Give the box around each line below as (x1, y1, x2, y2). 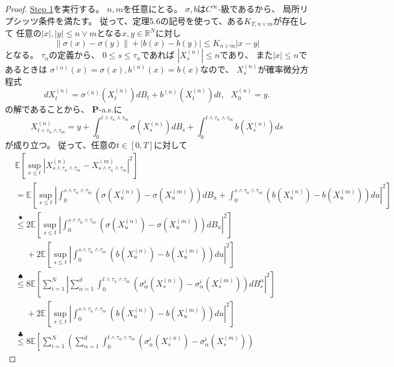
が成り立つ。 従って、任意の (5, 138, 116, 151)
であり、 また (220, 48, 273, 61)
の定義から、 (49, 48, 100, 61)
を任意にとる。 (123, 2, 183, 15)
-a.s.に (98, 103, 122, 115)
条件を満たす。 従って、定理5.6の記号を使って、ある (38, 14, 244, 27)
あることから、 (30, 103, 89, 115)
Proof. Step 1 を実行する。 (5, 2, 104, 15)
